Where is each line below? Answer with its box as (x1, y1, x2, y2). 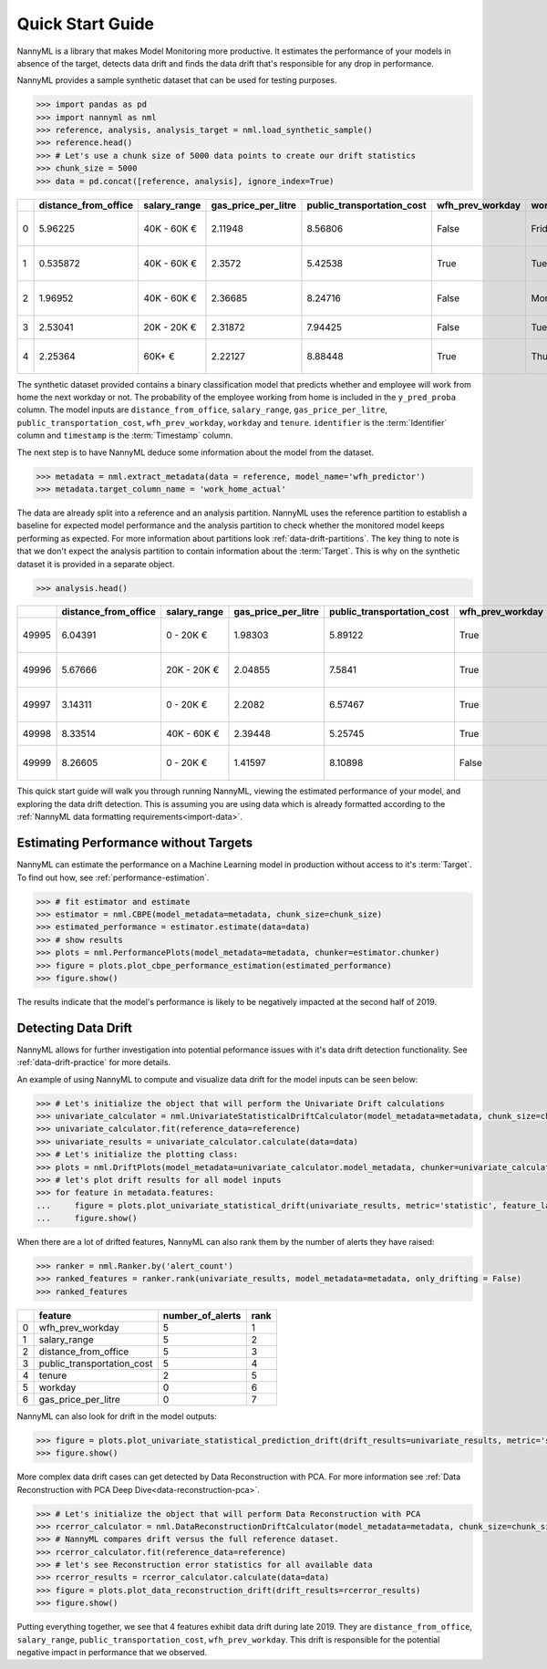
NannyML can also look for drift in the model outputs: (16, 1410, 218, 1422)
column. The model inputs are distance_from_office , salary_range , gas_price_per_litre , (16, 404, 387, 415)
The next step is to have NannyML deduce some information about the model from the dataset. (16, 447, 374, 458)
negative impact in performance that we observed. (16, 1647, 208, 1658)
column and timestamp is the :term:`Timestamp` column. (16, 430, 233, 441)
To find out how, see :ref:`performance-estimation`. (16, 872, 210, 883)
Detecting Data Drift (16, 1020, 132, 1035)
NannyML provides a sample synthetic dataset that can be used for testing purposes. (16, 75, 337, 86)
